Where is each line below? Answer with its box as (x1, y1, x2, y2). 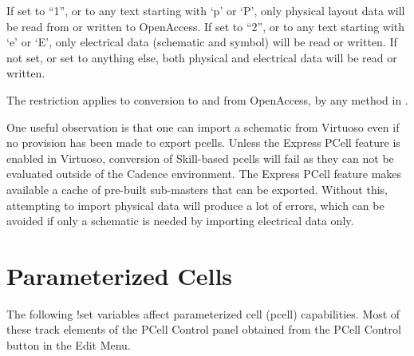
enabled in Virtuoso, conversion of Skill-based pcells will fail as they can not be (6, 149, 394, 166)
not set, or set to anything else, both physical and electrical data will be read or (6, 49, 397, 65)
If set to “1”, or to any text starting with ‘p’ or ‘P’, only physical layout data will (6, 2, 405, 18)
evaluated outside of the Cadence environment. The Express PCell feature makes (6, 165, 402, 182)
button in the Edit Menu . (6, 337, 131, 354)
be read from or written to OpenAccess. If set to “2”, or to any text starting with (6, 18, 405, 34)
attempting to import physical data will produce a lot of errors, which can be (6, 196, 384, 213)
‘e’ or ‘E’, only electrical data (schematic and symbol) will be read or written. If (6, 34, 397, 50)
